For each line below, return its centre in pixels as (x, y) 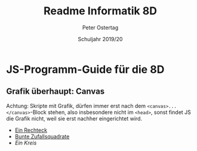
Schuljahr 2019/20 (100, 39)
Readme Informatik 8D (100, 11)
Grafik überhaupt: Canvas (56, 92)
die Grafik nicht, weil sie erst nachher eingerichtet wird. (74, 118)
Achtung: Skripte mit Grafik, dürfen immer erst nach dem (76, 106)
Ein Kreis (26, 143)
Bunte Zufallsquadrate (42, 136)
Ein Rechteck (31, 130)
